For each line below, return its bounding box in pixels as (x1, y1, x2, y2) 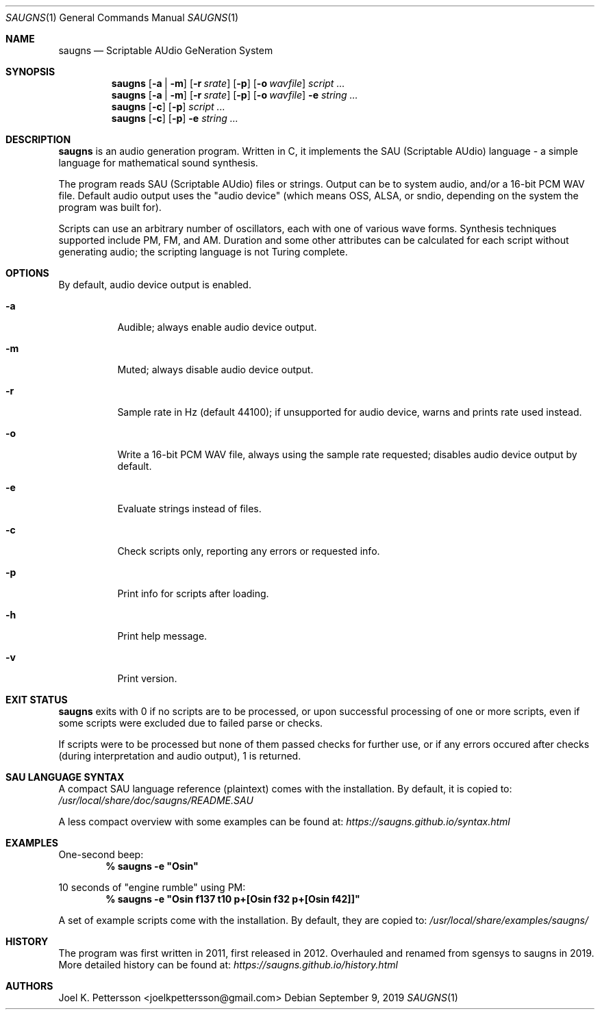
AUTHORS (5, 980, 53, 992)
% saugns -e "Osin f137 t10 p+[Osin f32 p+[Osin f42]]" (105, 893, 360, 905)
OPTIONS (5, 267, 49, 279)
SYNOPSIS (5, 66, 55, 77)
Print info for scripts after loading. (117, 588, 269, 599)
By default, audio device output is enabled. (58, 279, 251, 290)
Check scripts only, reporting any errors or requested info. (117, 545, 380, 557)
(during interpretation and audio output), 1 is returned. (58, 750, 301, 762)
